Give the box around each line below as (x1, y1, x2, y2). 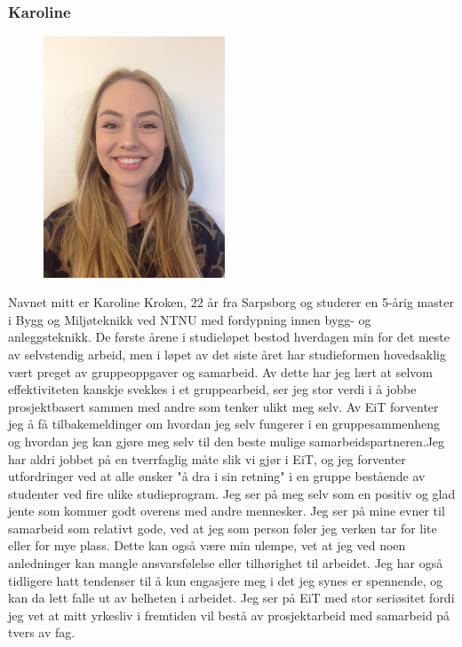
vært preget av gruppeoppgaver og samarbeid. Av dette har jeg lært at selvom (8, 362, 433, 381)
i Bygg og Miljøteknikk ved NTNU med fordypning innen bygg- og (8, 310, 371, 328)
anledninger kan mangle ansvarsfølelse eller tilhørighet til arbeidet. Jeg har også (8, 554, 443, 572)
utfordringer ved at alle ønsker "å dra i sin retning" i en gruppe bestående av (8, 467, 426, 485)
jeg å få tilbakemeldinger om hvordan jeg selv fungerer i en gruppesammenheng (8, 414, 441, 433)
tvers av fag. (8, 623, 76, 642)
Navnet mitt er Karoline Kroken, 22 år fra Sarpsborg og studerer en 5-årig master (8, 293, 454, 312)
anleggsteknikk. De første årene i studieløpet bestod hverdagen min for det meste (8, 327, 450, 346)
